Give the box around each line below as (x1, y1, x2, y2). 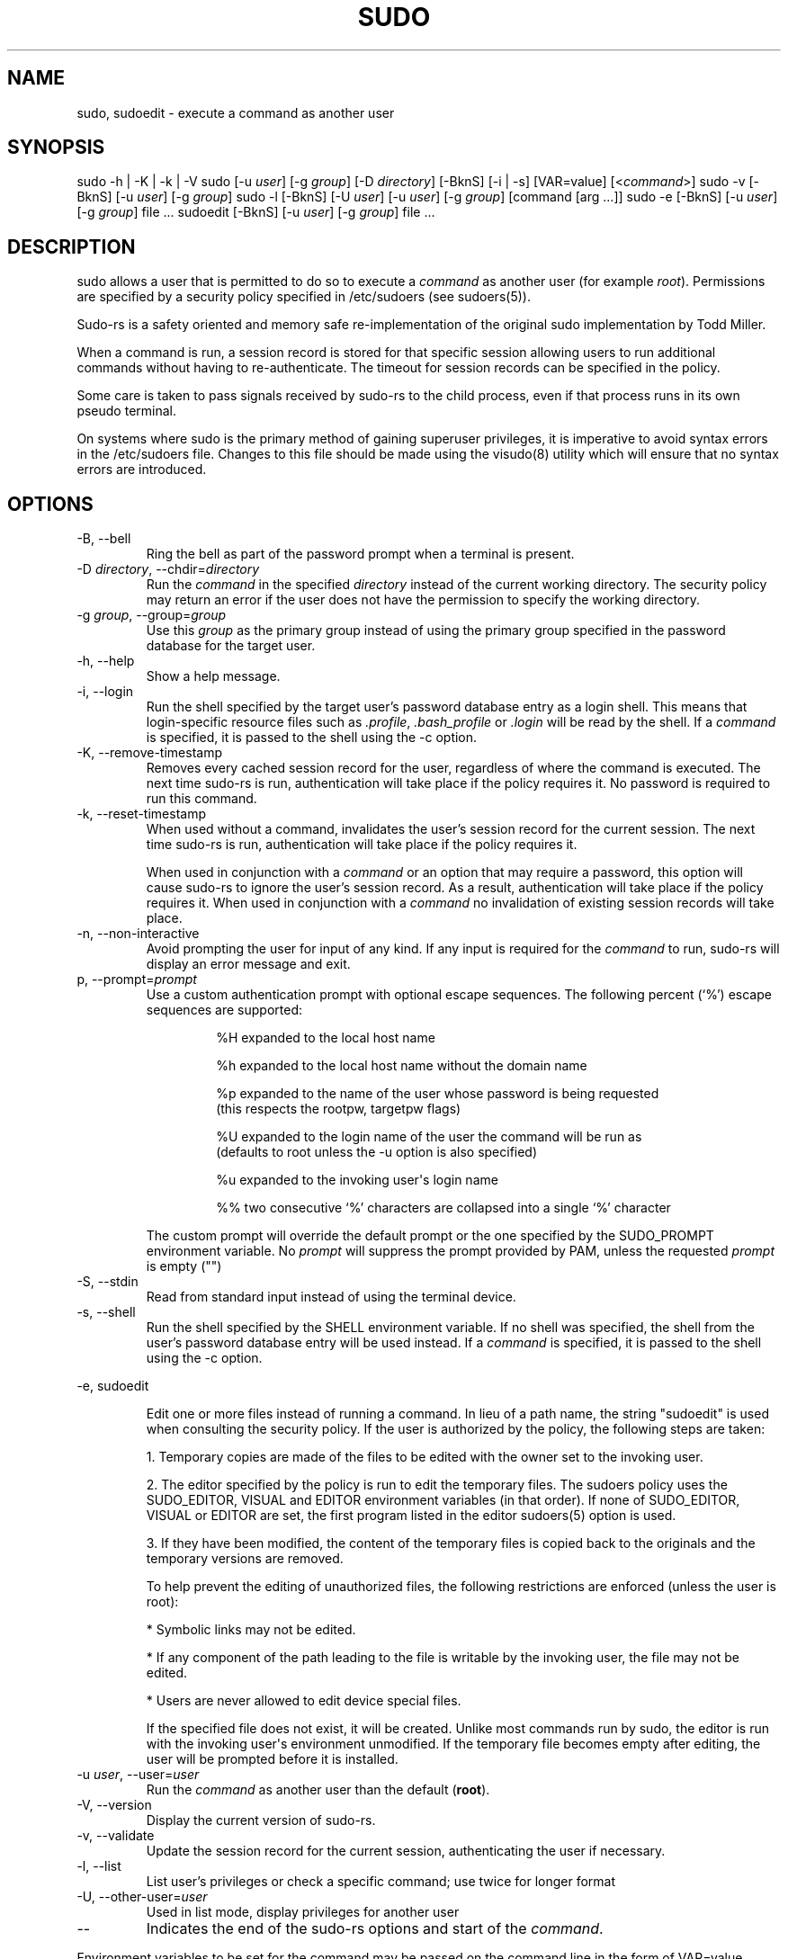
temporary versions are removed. (146, 1551, 344, 1567)
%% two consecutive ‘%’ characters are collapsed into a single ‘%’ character (216, 1200, 671, 1216)
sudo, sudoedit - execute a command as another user (76, 104, 395, 121)
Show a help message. (146, 668, 281, 684)
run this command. (146, 791, 257, 807)
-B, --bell (76, 531, 131, 547)
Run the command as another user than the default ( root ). (146, 1782, 490, 1798)
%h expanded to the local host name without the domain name (216, 1058, 587, 1074)
